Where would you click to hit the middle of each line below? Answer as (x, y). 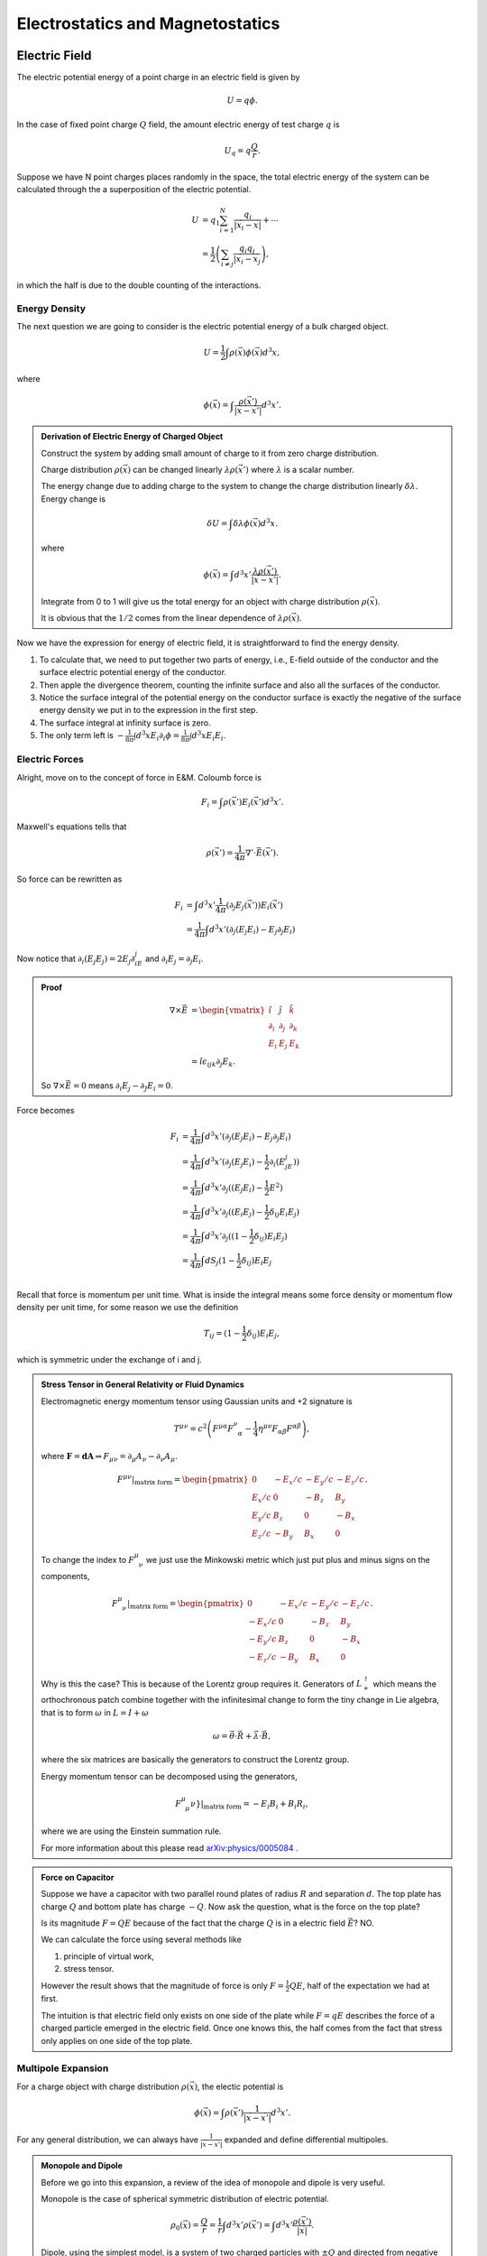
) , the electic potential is (239, 2086)
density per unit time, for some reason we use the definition (128, 1307)
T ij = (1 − (222, 1334)
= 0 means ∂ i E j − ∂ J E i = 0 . (123, 1086)
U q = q (238, 152)
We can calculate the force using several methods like (142, 1939)
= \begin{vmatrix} (228, 1010)
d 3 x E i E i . (209, 736)
